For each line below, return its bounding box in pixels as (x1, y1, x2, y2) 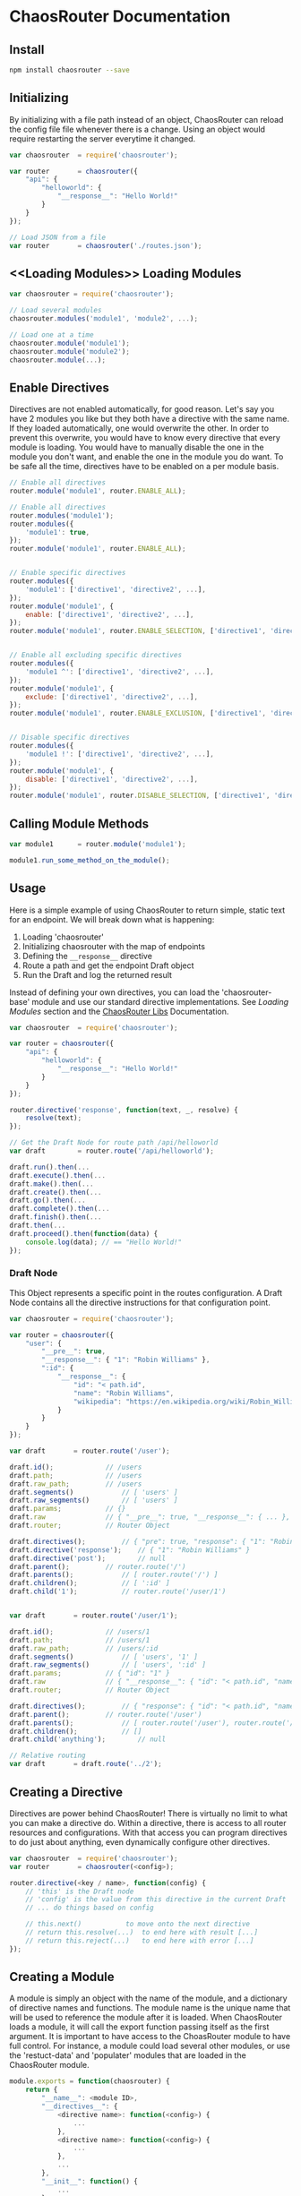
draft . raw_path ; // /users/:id (9, 1643, 159, 1653)
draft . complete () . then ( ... (9, 1205, 110, 1214)
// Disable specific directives (9, 733, 130, 742)
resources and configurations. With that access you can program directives (9, 1827, 288, 1838)
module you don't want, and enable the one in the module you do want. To (9, 451, 284, 462)
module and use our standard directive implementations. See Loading (31, 996, 289, 1007)
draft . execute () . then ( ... (9, 1171, 106, 1179)
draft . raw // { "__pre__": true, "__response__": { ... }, (9, 1513, 291, 1522)
